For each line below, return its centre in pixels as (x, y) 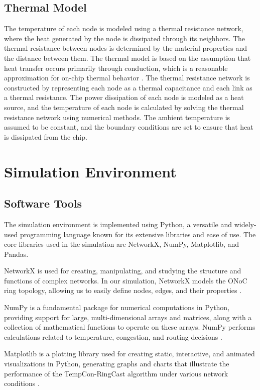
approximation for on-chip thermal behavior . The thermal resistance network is (127, 78)
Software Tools (43, 203)
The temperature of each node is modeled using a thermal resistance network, (124, 28)
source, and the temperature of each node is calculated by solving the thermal (124, 107)
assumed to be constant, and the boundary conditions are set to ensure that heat (129, 127)
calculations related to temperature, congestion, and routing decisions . (113, 336)
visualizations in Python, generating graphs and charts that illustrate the (117, 364)
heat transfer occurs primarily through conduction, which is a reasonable (116, 68)
